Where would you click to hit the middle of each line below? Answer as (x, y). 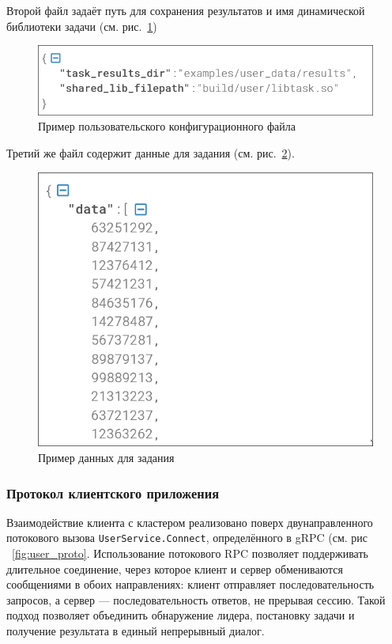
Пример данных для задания (106, 458)
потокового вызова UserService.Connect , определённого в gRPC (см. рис (187, 538)
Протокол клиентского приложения (113, 492)
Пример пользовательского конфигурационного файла (167, 126)
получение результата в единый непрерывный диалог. (136, 631)
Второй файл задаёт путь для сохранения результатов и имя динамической (186, 10)
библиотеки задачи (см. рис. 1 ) (82, 26)
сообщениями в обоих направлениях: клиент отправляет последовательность (190, 584)
